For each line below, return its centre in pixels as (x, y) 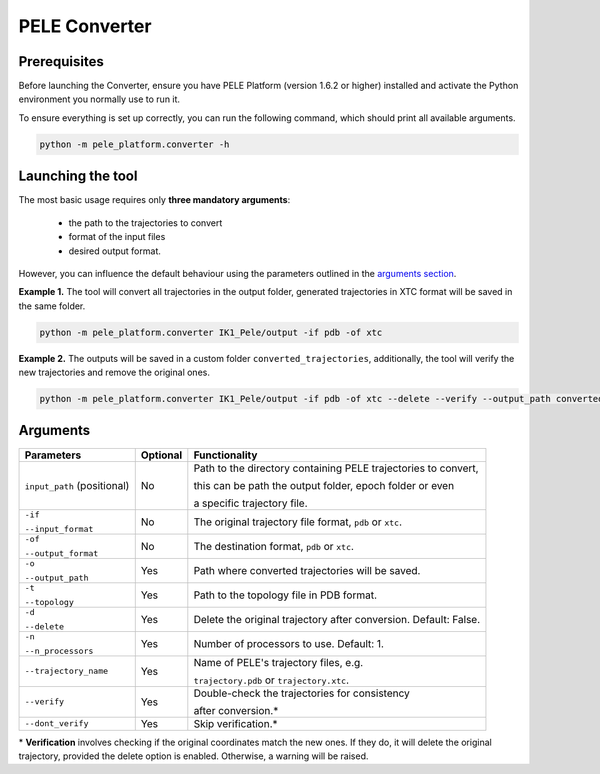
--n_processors (59, 650)
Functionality (225, 455)
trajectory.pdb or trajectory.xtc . (271, 680)
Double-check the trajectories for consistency (301, 693)
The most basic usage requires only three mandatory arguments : (154, 200)
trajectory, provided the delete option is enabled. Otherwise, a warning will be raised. (193, 756)
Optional (161, 455)
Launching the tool (78, 176)
